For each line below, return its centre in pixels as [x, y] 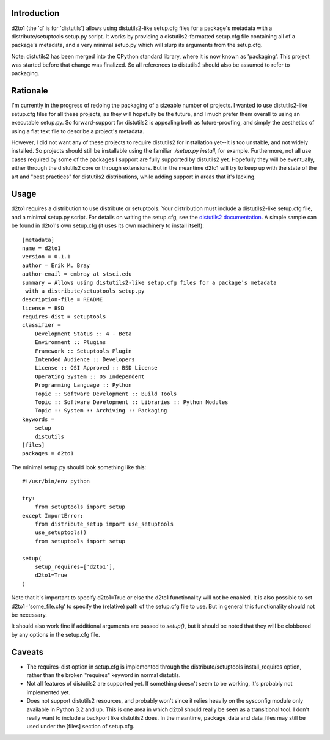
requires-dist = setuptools [64, 317]
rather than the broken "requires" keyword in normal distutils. [104, 675]
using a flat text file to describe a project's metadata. [78, 131]
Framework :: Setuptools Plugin [83, 351]
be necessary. [29, 615]
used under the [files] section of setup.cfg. [80, 727]
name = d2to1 [42, 248]
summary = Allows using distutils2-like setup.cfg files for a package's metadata [149, 282]
